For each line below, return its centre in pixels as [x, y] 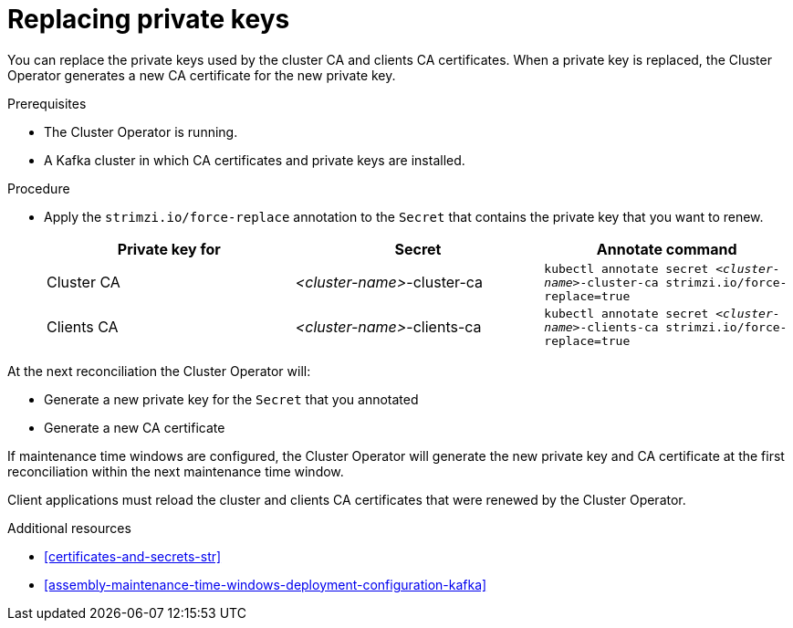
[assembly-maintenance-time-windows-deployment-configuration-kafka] [266, 584]
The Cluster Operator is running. [141, 131]
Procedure [39, 188]
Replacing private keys [149, 19]
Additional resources [69, 528]
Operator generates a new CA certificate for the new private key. [202, 75]
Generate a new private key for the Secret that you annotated [231, 399]
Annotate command [667, 249]
